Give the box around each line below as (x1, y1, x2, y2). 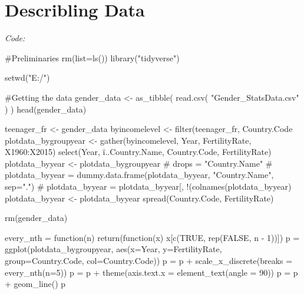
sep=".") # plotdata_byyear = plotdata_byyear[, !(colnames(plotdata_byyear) (5, 180, 292, 193)
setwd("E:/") (5, 71, 50, 84)
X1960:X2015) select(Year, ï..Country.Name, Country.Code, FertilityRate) (5, 146, 272, 158)
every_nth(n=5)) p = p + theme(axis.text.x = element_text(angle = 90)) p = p (5, 266, 298, 278)
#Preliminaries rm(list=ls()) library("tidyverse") (5, 51, 180, 64)
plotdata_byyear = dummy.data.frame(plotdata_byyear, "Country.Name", (5, 169, 274, 181)
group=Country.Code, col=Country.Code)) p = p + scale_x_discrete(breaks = (5, 255, 293, 267)
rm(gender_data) (5, 212, 68, 224)
